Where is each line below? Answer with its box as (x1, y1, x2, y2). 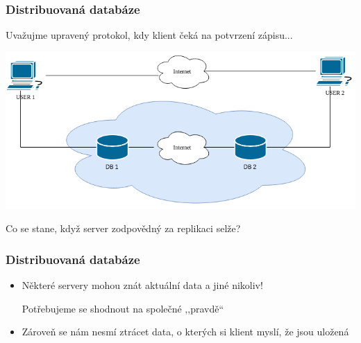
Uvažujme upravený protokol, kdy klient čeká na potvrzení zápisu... (6, 28, 293, 42)
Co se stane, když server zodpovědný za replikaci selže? (6, 221, 241, 236)
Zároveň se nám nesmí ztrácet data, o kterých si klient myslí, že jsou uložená (22, 324, 349, 339)
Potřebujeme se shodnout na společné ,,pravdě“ (22, 301, 224, 315)
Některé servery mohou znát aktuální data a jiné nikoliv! (22, 278, 263, 292)
